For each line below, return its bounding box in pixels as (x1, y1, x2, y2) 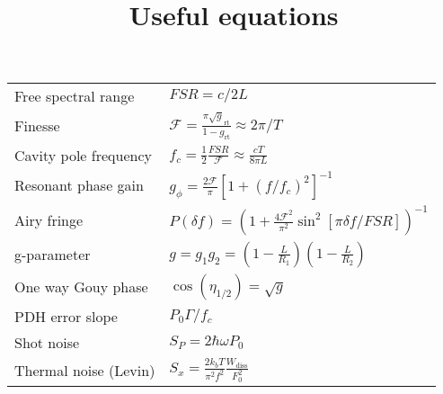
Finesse (14, 115, 60, 137)
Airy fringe (14, 210, 84, 231)
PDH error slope (14, 305, 118, 327)
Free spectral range (14, 85, 135, 107)
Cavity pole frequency (14, 144, 152, 166)
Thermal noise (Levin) (14, 359, 155, 381)
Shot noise (14, 331, 80, 353)
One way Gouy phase (14, 276, 148, 298)
